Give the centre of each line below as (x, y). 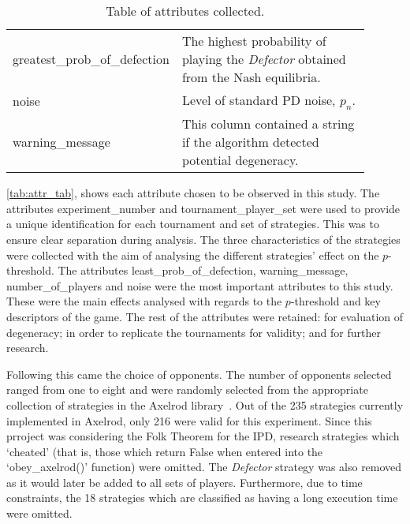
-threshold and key (335, 301)
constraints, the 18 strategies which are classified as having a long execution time (202, 498)
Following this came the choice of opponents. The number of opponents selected (199, 374)
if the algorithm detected (250, 142)
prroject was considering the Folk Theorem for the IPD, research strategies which (203, 436)
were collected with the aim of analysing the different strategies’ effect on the (193, 255)
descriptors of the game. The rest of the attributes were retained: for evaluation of (205, 316)
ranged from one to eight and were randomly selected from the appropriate (187, 389)
